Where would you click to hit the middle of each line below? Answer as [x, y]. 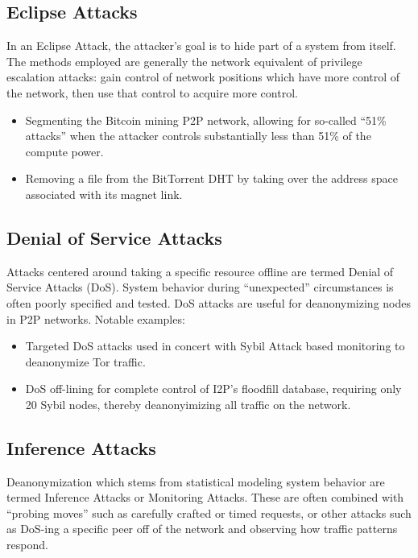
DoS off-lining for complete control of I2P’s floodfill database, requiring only [213, 389]
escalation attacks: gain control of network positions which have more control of [203, 77]
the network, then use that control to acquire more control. [152, 92]
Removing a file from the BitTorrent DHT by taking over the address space [211, 178]
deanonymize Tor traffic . [85, 361]
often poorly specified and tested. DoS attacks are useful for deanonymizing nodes [209, 302]
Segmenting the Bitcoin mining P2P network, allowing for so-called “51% [206, 120]
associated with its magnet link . [104, 194]
